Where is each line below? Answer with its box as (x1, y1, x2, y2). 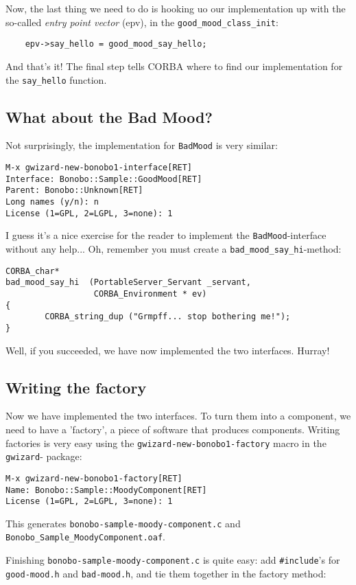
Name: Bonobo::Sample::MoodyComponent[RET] (5, 485, 207, 495)
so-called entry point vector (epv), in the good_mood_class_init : (5, 14, 278, 29)
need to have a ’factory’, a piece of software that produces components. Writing (5, 422, 340, 436)
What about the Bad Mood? (5, 106, 213, 127)
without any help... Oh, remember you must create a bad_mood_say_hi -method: (5, 241, 342, 255)
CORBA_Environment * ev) (93, 288, 207, 299)
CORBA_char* (5, 266, 60, 276)
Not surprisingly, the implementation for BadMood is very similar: (5, 138, 278, 152)
